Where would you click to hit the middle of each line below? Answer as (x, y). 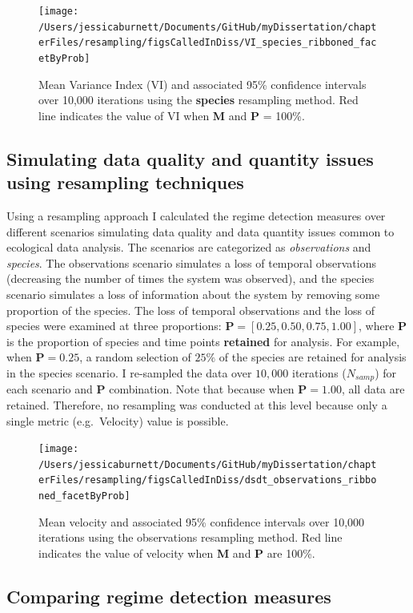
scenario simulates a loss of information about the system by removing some (193, 294)
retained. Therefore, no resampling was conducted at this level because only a (197, 404)
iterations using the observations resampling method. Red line (190, 537)
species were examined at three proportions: (114, 326)
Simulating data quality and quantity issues (190, 158)
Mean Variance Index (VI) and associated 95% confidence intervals (202, 84)
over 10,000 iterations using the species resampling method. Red (198, 100)
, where (377, 326)
